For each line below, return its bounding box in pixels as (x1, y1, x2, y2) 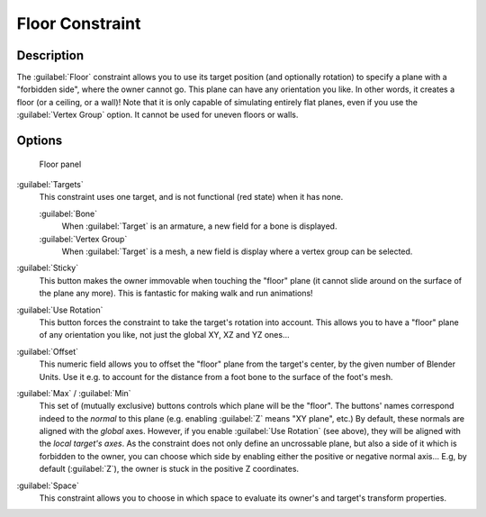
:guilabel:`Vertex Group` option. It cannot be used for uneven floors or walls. (16, 109, 299, 121)
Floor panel (39, 159, 82, 169)
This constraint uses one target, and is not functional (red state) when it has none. (39, 192, 344, 203)
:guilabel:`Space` (16, 480, 80, 491)
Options (16, 133, 63, 149)
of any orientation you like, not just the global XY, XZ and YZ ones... (39, 330, 290, 340)
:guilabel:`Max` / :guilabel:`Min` (16, 387, 131, 398)
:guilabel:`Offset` (16, 346, 79, 357)
